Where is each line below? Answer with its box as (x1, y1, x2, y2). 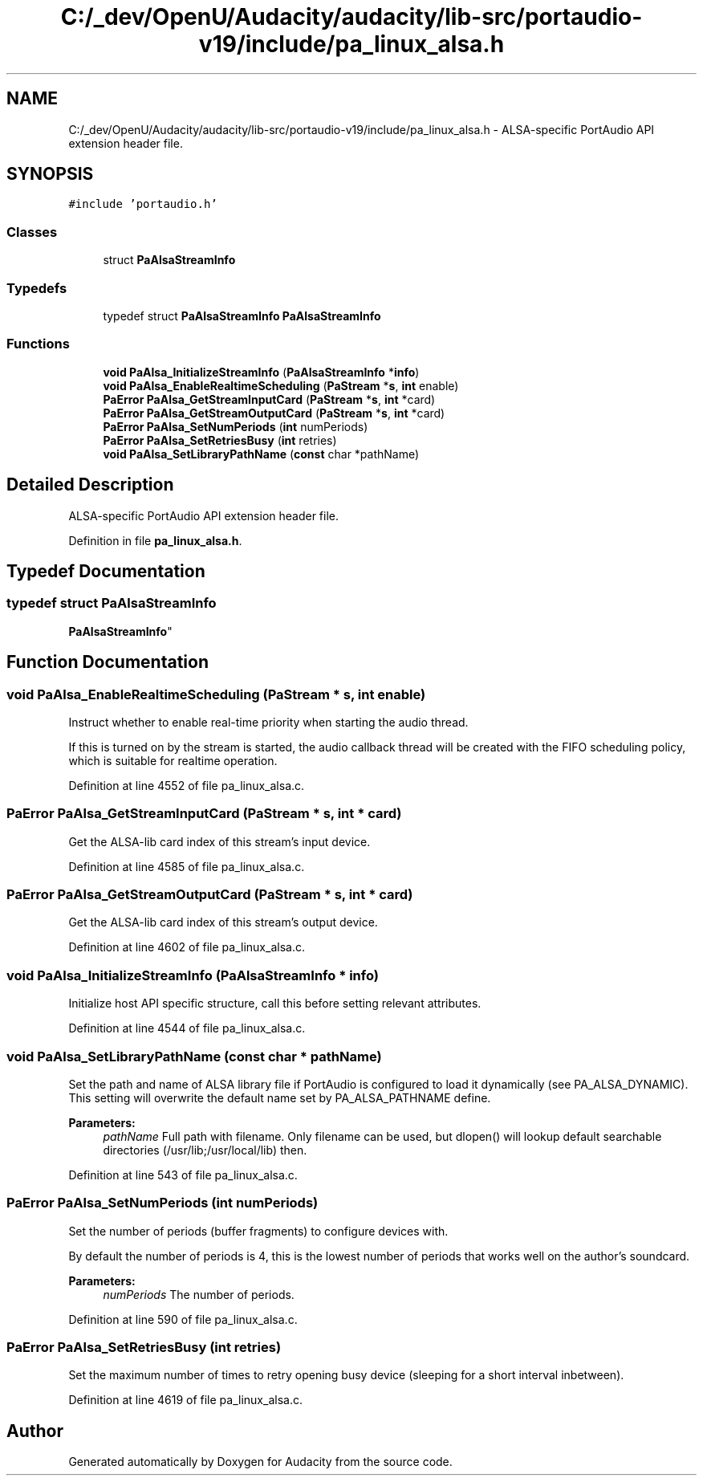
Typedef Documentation (6, 560, 205, 581)
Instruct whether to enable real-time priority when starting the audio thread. (68, 715, 469, 729)
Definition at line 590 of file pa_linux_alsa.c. (68, 1312, 298, 1326)
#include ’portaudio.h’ (68, 197, 217, 211)
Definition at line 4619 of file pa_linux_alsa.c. (68, 1393, 303, 1407)
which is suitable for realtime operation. (68, 753, 278, 767)
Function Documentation (6, 652, 209, 673)
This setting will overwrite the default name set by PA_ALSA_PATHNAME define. (68, 1090, 491, 1105)
